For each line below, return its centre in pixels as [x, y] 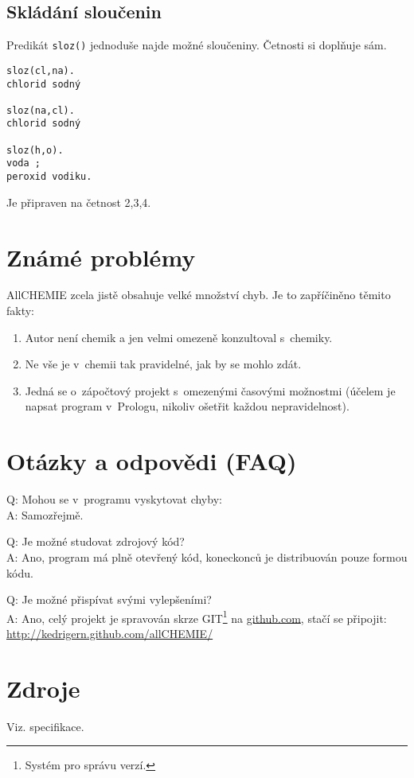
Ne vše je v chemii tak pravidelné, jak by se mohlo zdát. [163, 364]
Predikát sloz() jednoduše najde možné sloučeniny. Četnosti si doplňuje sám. [197, 45]
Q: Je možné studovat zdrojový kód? [96, 541]
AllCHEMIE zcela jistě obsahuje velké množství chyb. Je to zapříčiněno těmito [199, 295]
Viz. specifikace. [45, 726]
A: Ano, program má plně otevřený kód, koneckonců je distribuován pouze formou [207, 556]
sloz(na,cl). [41, 110]
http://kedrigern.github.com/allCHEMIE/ [110, 633]
